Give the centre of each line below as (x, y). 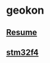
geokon (25, 10)
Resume (22, 32)
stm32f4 (22, 52)
